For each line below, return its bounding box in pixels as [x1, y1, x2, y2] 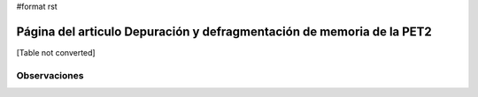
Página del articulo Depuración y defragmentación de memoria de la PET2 [16, 24, 433, 39]
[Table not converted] [16, 47, 96, 57]
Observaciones [16, 69, 84, 81]
